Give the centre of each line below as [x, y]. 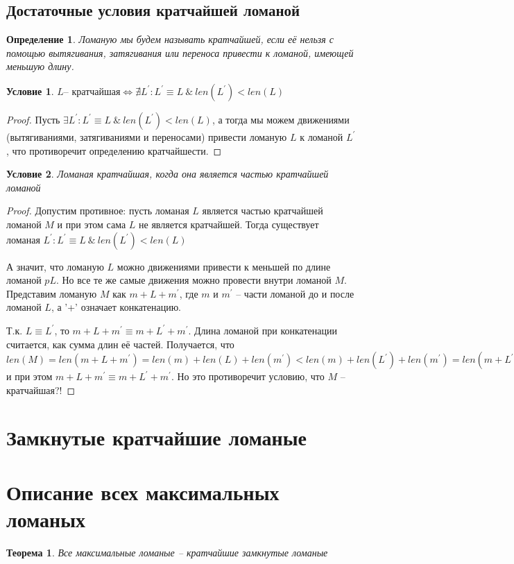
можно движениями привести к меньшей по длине [224, 266]
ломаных [46, 519]
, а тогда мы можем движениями [281, 119]
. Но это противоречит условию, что [248, 376]
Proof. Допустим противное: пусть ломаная [98, 211]
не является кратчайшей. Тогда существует [229, 224]
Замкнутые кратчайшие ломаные [156, 437]
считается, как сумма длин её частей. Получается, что [120, 344]
